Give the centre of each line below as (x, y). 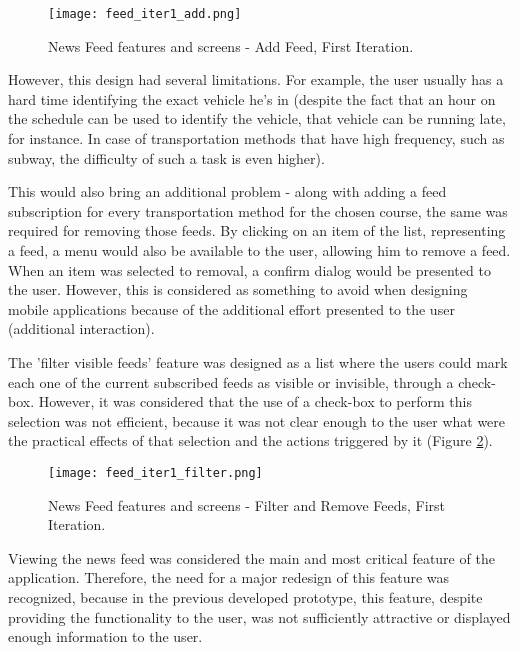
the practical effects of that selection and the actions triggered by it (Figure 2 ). (250, 440)
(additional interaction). (81, 328)
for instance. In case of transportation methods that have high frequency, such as (256, 138)
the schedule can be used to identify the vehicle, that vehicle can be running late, (257, 118)
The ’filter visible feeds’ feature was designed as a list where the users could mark (258, 361)
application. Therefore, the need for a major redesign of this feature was (229, 577)
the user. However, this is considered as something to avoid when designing (238, 289)
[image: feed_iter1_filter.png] (155, 472)
